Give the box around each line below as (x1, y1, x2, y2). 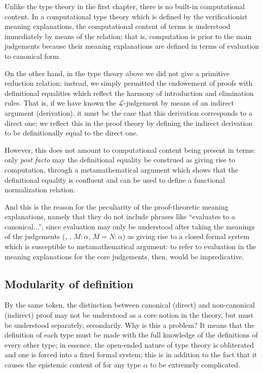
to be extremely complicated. (150, 359, 240, 370)
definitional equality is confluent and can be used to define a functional (5, 174, 225, 185)
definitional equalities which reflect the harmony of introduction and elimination (5, 87, 254, 98)
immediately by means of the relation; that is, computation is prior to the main (5, 30, 252, 41)
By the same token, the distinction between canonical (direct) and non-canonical (5, 299, 255, 310)
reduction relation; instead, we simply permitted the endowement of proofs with (5, 78, 253, 88)
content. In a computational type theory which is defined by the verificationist (5, 11, 248, 21)
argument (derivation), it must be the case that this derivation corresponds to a (5, 107, 253, 118)
